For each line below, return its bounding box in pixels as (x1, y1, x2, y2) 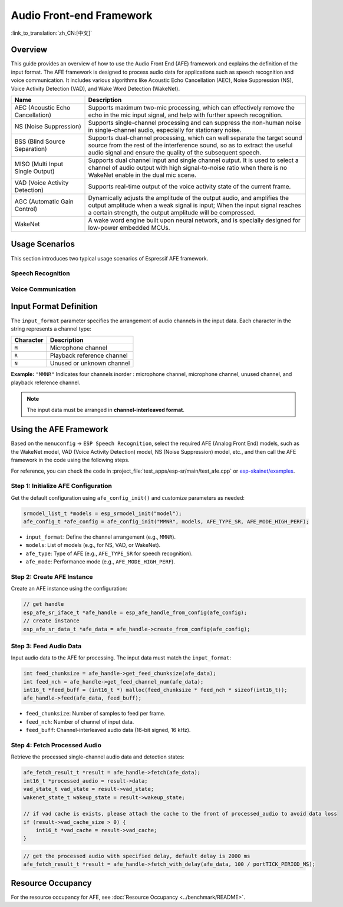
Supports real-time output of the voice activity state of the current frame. (88, 183, 291, 191)
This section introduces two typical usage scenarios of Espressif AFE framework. (11, 255, 209, 262)
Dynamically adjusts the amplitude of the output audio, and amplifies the (88, 194, 289, 202)
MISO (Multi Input (14, 160, 64, 168)
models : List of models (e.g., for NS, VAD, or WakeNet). (25, 542, 161, 549)
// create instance (23, 618, 80, 624)
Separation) (14, 145, 47, 153)
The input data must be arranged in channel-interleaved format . (27, 406, 185, 413)
